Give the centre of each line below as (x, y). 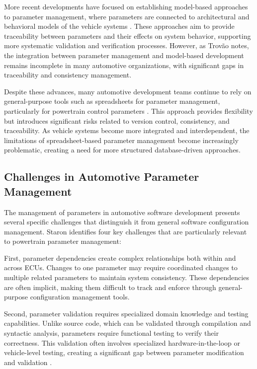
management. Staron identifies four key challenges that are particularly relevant (126, 231)
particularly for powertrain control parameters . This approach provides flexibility (128, 111)
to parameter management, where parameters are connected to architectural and (127, 16)
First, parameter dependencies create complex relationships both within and (120, 258)
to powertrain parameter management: (63, 241)
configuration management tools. (80, 297)
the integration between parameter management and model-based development (124, 55)
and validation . (28, 362)
